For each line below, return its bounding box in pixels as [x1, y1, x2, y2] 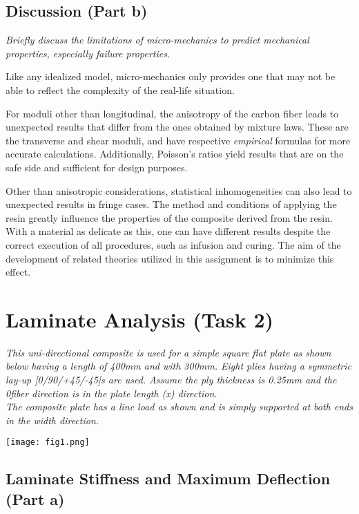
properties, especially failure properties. [6, 46, 171, 60]
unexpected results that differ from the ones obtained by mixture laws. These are [6, 120, 349, 134]
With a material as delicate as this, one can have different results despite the [6, 224, 331, 238]
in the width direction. [6, 412, 99, 427]
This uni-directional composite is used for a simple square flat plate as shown [6, 345, 331, 359]
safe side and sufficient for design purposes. [6, 160, 188, 174]
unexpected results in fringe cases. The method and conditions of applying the [6, 197, 337, 211]
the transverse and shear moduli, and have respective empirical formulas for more [6, 133, 351, 147]
